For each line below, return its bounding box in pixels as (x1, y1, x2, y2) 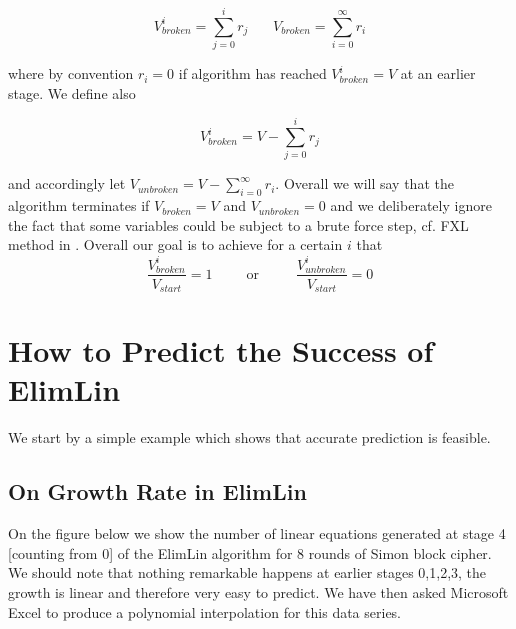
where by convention (8, 63, 134, 84)
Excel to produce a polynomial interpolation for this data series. (8, 601, 402, 622)
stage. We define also (8, 82, 136, 103)
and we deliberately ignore (330, 195, 492, 216)
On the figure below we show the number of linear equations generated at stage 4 (8, 523, 506, 544)
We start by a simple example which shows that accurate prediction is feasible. (8, 427, 491, 448)
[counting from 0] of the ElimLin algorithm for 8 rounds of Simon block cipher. (8, 542, 492, 563)
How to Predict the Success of (8, 330, 434, 371)
